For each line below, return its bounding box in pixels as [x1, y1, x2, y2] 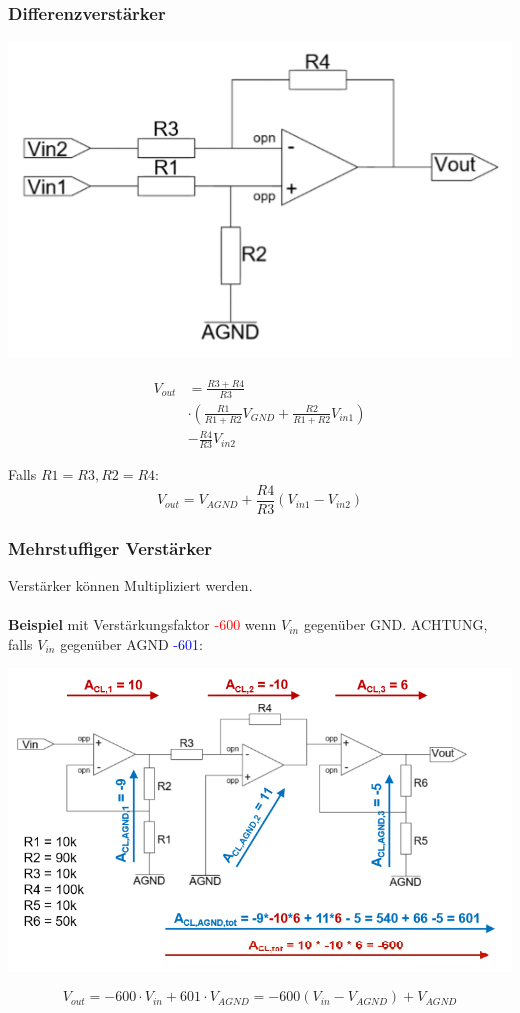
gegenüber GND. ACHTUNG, [303, 614, 488, 635]
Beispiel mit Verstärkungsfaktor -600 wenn [8, 614, 277, 635]
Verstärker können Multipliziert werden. [8, 575, 253, 596]
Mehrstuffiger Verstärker [8, 535, 213, 560]
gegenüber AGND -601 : [60, 633, 203, 654]
